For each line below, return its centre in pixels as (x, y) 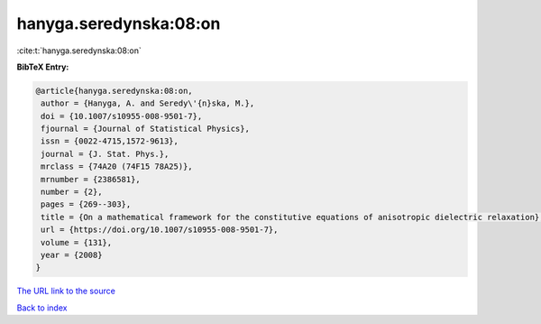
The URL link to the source (66, 291)
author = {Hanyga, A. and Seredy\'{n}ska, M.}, (148, 103)
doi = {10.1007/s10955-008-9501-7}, (122, 116)
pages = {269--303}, (86, 204)
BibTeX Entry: (43, 67)
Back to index (42, 308)
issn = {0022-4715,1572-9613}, (110, 141)
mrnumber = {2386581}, (91, 179)
